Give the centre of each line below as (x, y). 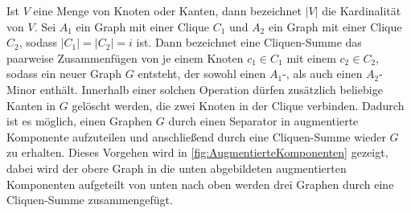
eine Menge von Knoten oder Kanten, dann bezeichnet (167, 10)
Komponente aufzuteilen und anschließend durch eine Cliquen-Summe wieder (196, 136)
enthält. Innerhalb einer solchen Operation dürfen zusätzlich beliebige (211, 89)
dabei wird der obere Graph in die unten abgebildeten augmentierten (177, 168)
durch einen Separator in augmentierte (263, 121)
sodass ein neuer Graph (64, 74)
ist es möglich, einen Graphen (80, 121)
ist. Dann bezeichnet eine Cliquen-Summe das (249, 42)
